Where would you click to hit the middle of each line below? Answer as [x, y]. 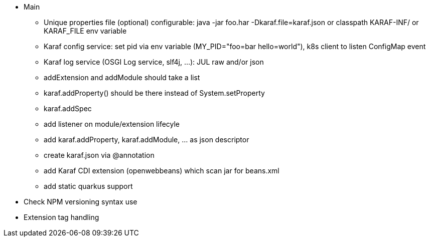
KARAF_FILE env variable [85, 31]
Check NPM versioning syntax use [81, 202]
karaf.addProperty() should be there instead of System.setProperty [154, 93]
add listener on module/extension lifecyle [112, 124]
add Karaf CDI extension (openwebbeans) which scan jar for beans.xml [162, 171]
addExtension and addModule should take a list [122, 77]
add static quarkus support [88, 186]
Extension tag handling [61, 217]
